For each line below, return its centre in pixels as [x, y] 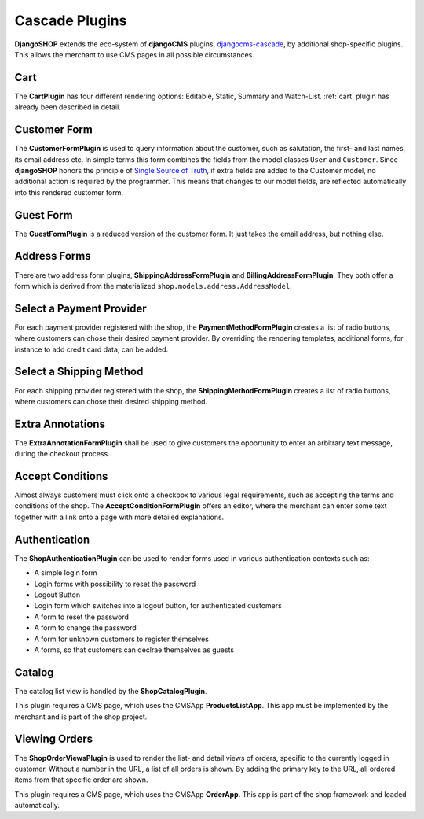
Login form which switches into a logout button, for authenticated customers [158, 606]
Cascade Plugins [71, 20]
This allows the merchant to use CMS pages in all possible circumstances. [135, 54]
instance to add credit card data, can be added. [91, 349]
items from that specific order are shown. [81, 780]
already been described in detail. [68, 107]
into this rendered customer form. [69, 192]
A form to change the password [85, 628]
